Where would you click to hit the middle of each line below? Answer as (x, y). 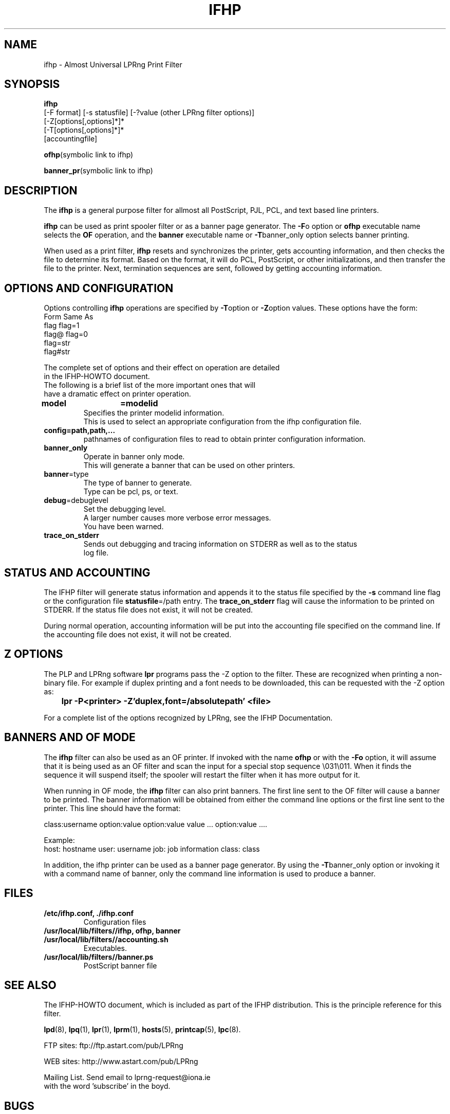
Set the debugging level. (125, 509)
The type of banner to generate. (138, 483)
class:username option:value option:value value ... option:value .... (156, 824)
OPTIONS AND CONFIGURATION (89, 288)
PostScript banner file (120, 965)
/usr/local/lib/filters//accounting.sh (106, 939)
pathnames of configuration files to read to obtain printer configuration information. (224, 439)
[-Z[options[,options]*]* (84, 121)
